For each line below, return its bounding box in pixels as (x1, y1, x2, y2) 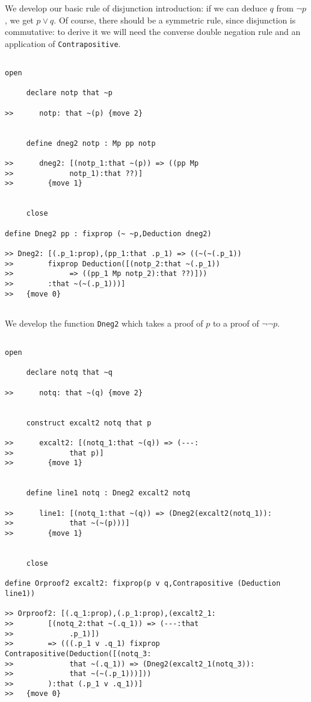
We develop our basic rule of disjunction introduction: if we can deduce (5, 2, 267, 14)
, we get (5, 13, 34, 26)
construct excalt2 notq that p (26, 418, 152, 427)
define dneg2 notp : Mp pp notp (26, 139, 156, 148)
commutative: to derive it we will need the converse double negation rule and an (5, 25, 301, 38)
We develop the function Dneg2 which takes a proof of (5, 316, 203, 329)
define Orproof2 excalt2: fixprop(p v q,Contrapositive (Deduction (5, 579, 281, 588)
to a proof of (212, 316, 259, 329)
